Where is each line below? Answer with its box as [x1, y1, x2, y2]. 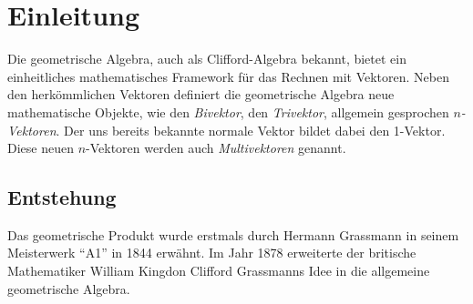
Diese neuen [7, 138, 74, 157]
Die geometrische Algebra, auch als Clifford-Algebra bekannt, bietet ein [7, 49, 406, 68]
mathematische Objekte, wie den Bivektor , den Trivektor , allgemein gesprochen [7, 102, 449, 121]
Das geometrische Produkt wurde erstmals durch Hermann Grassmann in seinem [7, 225, 459, 244]
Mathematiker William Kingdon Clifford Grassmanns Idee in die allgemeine [7, 261, 430, 280]
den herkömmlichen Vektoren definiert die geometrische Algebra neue [7, 85, 395, 104]
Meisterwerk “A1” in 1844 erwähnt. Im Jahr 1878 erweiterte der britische [7, 243, 416, 262]
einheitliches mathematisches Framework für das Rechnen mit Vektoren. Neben [7, 66, 449, 86]
